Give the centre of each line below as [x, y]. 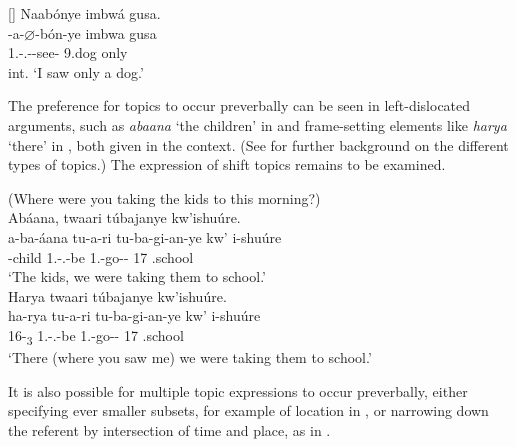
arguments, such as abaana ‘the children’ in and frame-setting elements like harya [257, 124]
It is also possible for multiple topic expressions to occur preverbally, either [238, 390]
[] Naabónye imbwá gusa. [84, 13]
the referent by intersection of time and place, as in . [169, 429]
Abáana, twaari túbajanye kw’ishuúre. [124, 217]
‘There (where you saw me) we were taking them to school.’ [190, 357]
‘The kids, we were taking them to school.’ [137, 276]
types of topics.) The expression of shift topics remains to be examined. [227, 164]
